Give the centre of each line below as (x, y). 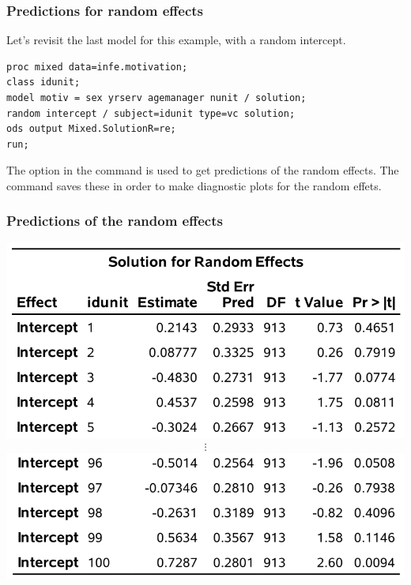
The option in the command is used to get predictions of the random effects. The (203, 170)
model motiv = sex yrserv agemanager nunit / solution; (156, 98)
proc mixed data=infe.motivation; (97, 67)
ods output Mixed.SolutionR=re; (91, 129)
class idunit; (43, 82)
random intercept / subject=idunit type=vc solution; (151, 113)
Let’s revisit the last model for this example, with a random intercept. (176, 40)
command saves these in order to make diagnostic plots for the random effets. (194, 185)
